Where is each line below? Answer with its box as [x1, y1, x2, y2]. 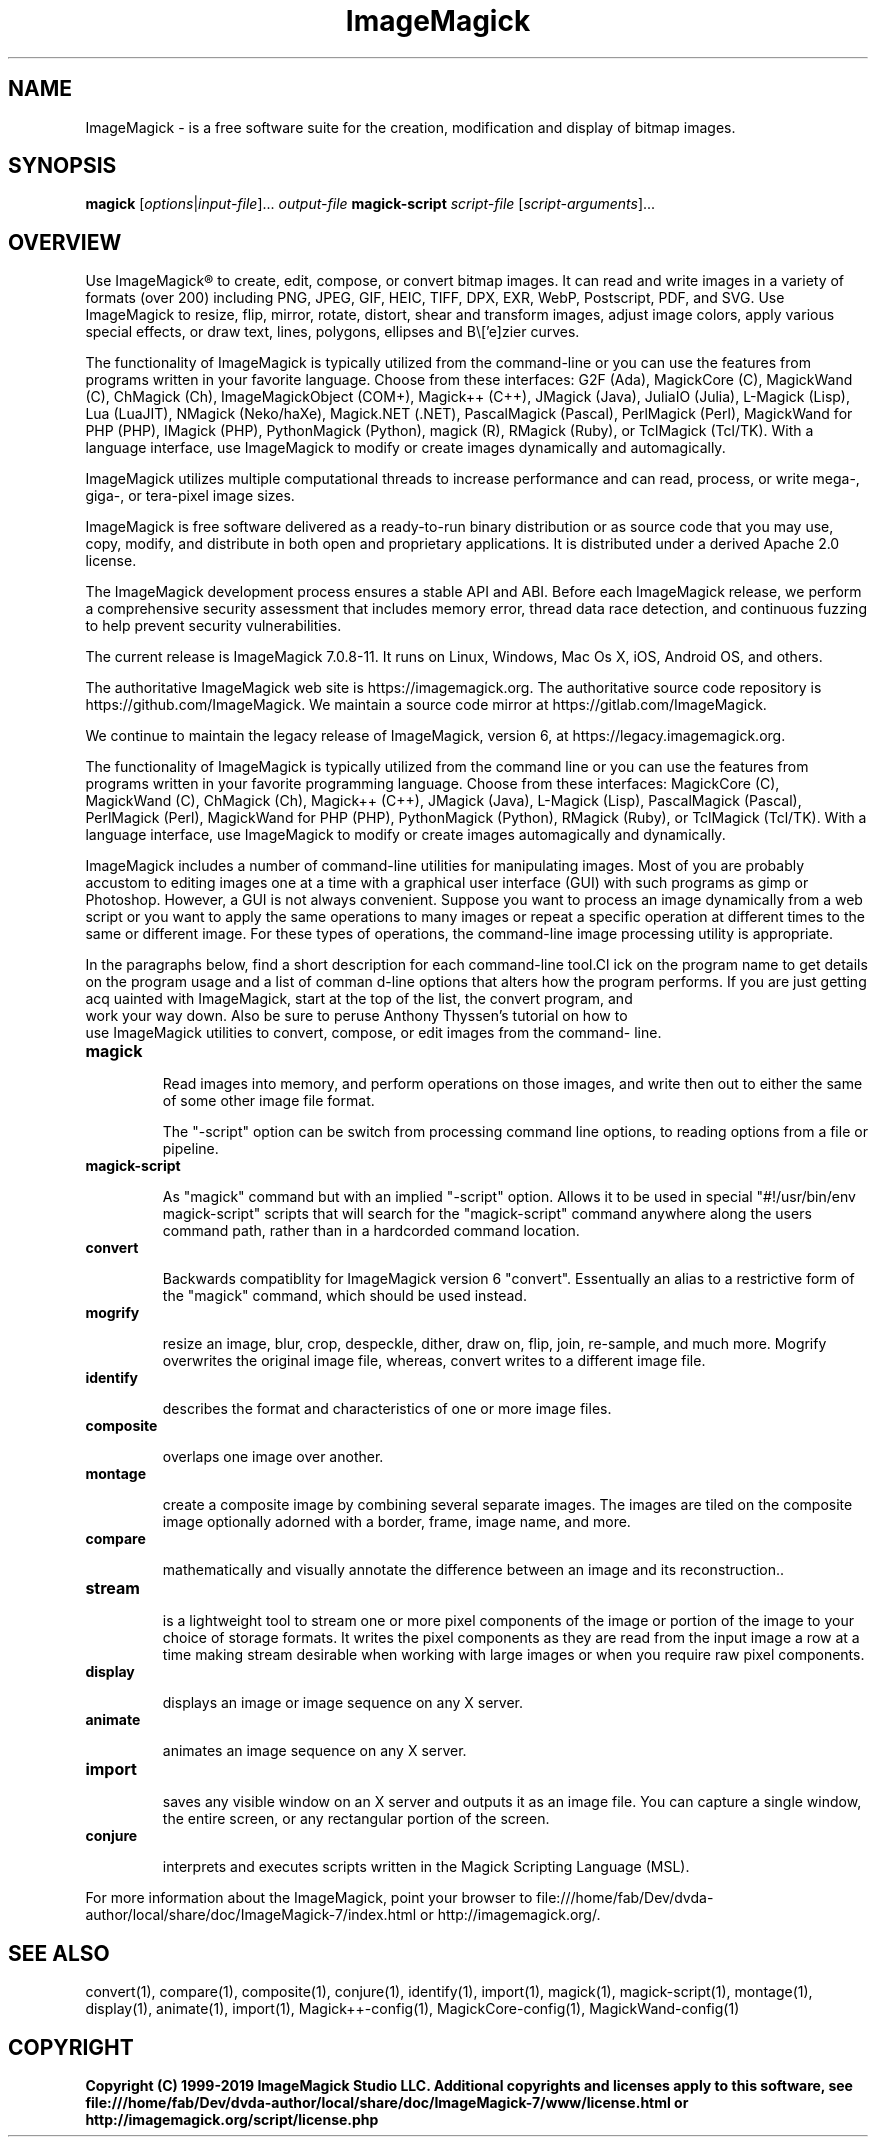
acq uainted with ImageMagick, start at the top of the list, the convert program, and [85, 990, 633, 1008]
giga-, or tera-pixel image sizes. [85, 487, 295, 505]
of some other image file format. [162, 1092, 375, 1110]
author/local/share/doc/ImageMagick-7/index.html [85, 1906, 417, 1924]
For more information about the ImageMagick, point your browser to [85, 1889, 533, 1907]
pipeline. [162, 1140, 219, 1158]
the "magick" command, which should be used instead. [162, 1287, 527, 1305]
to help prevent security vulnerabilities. [85, 617, 342, 635]
